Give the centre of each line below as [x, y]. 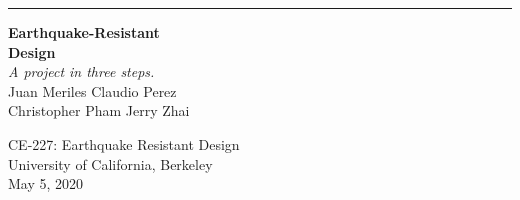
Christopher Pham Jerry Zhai [99, 110]
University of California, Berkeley [110, 163]
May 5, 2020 [46, 183]
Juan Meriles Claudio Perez [92, 90]
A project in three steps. [81, 71]
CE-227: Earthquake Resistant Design [124, 143]
